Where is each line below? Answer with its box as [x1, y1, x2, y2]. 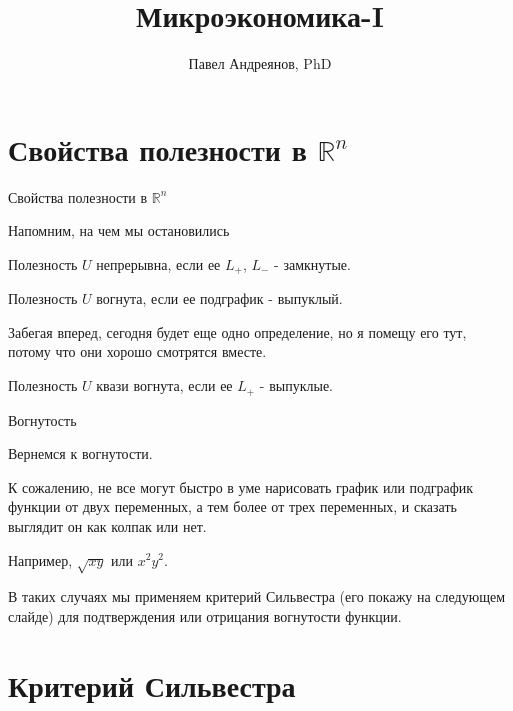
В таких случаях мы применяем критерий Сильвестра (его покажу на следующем [8, 586, 505, 607]
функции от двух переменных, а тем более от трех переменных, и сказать [8, 496, 457, 517]
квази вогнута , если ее [96, 375, 233, 396]
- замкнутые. [274, 253, 351, 274]
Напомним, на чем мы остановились [8, 220, 230, 241]
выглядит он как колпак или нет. [8, 515, 207, 536]
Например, [8, 549, 73, 570]
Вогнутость [8, 409, 77, 430]
